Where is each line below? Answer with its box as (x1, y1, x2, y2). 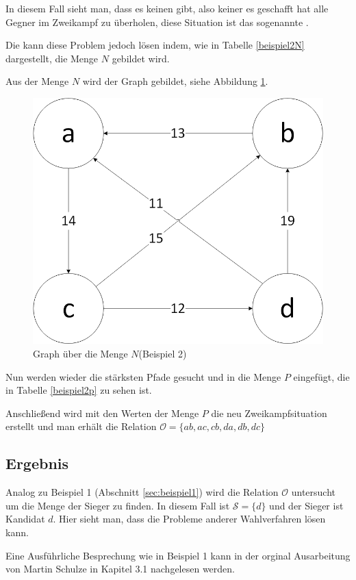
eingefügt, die (293, 369, 350, 383)
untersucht (291, 485, 335, 499)
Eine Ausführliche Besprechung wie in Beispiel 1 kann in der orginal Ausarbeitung (5, 548, 351, 562)
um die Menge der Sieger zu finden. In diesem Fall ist (5, 498, 230, 512)
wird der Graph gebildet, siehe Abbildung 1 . (82, 74, 268, 88)
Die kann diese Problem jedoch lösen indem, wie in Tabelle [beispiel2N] (5, 38, 305, 52)
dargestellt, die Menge (5, 51, 99, 65)
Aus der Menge (5, 74, 69, 88)
